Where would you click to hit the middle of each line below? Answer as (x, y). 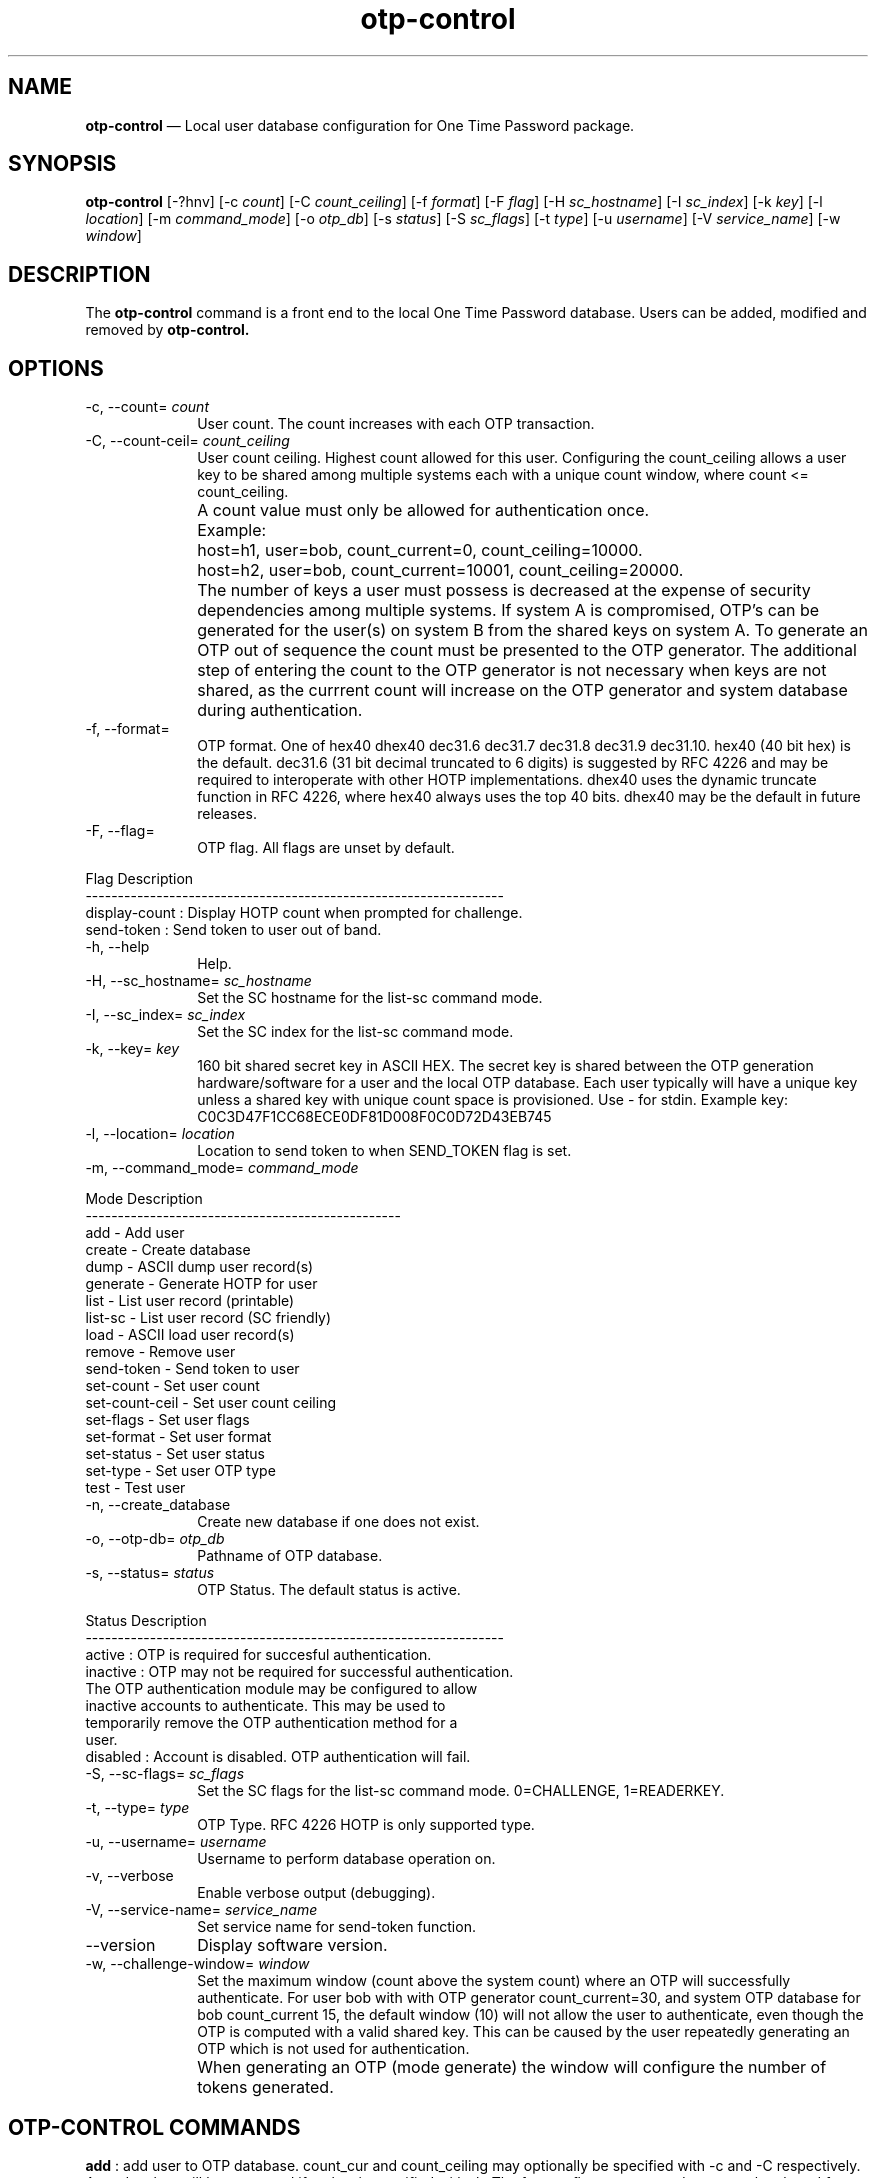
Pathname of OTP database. (290, 1556)
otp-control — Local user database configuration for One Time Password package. (360, 125)
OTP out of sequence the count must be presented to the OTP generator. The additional (527, 650)
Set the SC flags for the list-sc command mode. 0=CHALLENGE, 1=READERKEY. (461, 1791)
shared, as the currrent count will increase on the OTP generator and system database (522, 690)
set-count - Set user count (172, 1386)
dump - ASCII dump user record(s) (199, 1267)
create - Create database (168, 1250)
